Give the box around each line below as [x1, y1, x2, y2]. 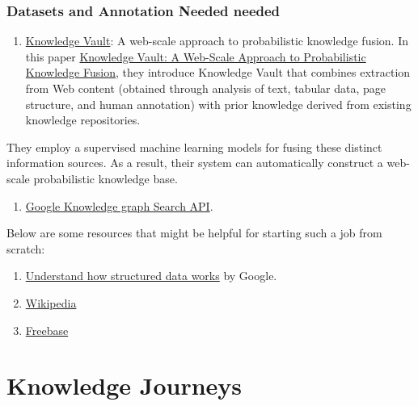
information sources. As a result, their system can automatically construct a [6, 154, 383, 171]
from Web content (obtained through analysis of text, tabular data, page [25, 80, 386, 96]
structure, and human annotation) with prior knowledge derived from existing [25, 95, 412, 112]
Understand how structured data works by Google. [25, 267, 277, 284]
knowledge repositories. [25, 111, 141, 128]
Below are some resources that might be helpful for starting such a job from [6, 224, 382, 241]
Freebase [25, 321, 69, 338]
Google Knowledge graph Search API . [25, 197, 213, 214]
